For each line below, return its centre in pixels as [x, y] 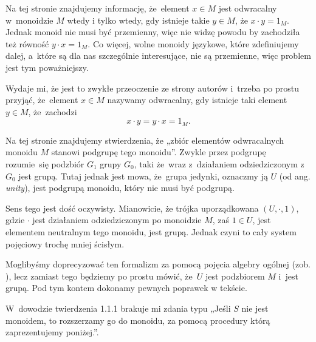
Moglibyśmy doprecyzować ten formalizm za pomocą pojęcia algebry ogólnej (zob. [158, 264]
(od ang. [295, 176]
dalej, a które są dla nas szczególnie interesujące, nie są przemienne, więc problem [158, 55]
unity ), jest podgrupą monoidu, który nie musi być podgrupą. [120, 188]
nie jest [255, 308]
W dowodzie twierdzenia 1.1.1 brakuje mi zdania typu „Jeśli [118, 308]
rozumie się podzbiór [45, 163]
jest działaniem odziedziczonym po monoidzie [117, 220]
